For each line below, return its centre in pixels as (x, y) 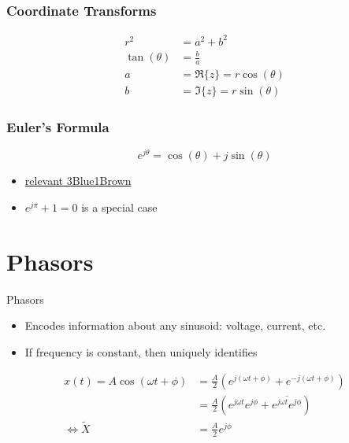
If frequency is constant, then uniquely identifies (141, 351)
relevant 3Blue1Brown (78, 181)
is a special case (119, 207)
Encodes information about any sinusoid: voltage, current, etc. (175, 325)
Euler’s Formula (58, 127)
